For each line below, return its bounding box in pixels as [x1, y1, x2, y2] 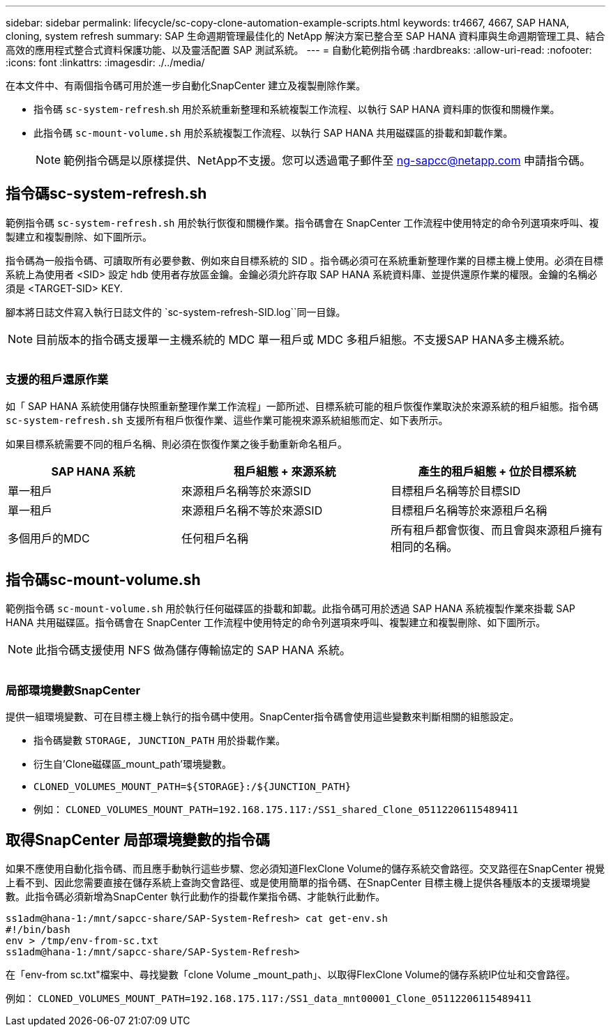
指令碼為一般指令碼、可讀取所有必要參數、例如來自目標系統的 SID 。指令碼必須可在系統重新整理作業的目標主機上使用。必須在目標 [6, 254, 603, 266]
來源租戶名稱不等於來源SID [181, 503, 323, 517]
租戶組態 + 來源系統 [233, 464, 336, 478]
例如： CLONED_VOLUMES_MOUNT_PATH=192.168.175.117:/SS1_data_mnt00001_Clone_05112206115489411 [6, 992, 531, 1005]
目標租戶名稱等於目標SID [391, 483, 521, 498]
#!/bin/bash [6, 924, 70, 936]
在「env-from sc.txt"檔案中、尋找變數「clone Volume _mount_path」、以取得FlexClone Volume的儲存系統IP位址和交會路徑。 [6, 969, 575, 981]
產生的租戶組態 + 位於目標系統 [418, 464, 576, 478]
